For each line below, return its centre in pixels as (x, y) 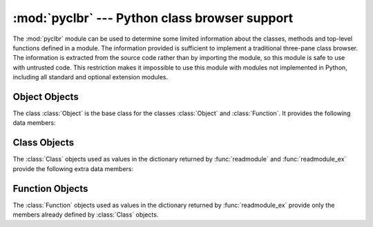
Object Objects (46, 97)
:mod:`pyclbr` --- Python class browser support (153, 18)
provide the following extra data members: (73, 168)
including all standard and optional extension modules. (90, 77)
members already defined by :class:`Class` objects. (86, 215)
